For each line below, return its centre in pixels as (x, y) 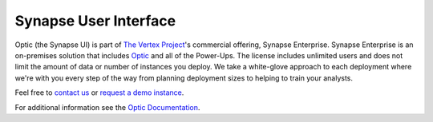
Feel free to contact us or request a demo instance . (99, 92)
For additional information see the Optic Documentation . (107, 107)
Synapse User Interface (95, 21)
